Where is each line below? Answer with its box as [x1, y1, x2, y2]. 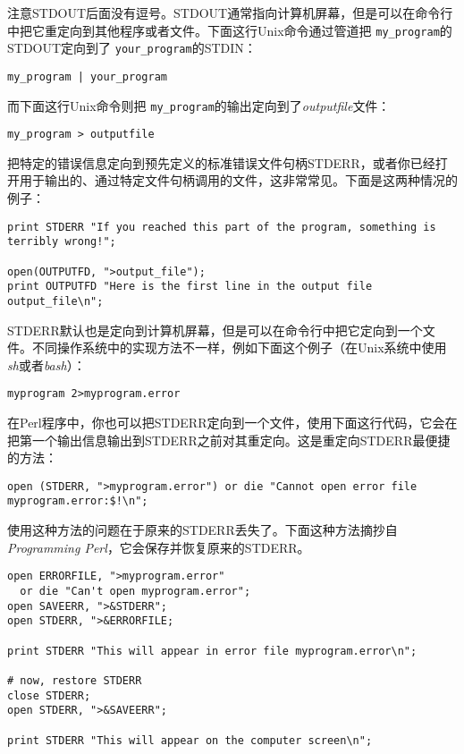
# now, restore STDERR [7, 674, 142, 687]
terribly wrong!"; [7, 235, 116, 249]
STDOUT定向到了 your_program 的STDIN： [7, 38, 257, 57]
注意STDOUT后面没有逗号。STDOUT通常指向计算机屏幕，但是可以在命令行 [7, 4, 453, 21]
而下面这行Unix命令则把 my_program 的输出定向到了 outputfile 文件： [7, 96, 391, 114]
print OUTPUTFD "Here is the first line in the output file [7, 280, 373, 293]
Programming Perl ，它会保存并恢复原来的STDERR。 [7, 538, 310, 556]
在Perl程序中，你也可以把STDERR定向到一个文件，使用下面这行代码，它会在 [7, 413, 458, 432]
